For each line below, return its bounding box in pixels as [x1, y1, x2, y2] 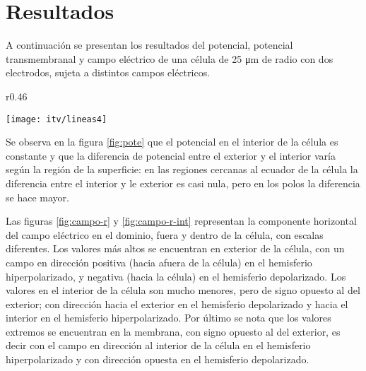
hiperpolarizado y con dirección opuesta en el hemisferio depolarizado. [6, 352, 309, 367]
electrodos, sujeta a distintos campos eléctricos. [6, 65, 211, 80]
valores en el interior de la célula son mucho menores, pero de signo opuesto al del [6, 283, 360, 298]
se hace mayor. [6, 189, 69, 204]
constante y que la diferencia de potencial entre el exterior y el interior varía [6, 148, 336, 163]
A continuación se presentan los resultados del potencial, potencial [6, 37, 293, 52]
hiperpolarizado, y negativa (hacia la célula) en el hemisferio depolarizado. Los [6, 269, 346, 283]
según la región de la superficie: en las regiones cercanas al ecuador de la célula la [6, 162, 358, 177]
